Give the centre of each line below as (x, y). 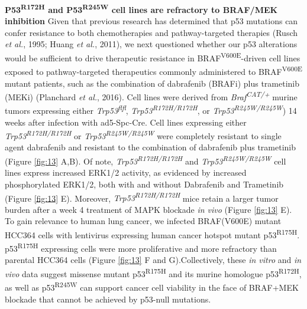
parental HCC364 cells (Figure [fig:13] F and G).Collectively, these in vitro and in (153, 260)
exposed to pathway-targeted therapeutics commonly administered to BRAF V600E (153, 70)
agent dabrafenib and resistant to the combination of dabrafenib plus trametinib (151, 147)
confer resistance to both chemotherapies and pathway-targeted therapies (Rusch (151, 32)
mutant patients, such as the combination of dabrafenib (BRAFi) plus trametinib (152, 83)
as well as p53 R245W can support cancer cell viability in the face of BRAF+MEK (152, 286)
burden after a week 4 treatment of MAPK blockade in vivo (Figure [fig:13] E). (148, 209)
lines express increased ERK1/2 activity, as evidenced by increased (126, 172)
